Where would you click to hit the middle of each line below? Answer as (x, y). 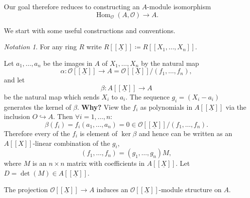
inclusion (17, 116)
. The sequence (147, 96)
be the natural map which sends (52, 96)
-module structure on (190, 189)
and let (14, 80)
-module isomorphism (179, 6)
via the (236, 107)
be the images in (68, 63)
